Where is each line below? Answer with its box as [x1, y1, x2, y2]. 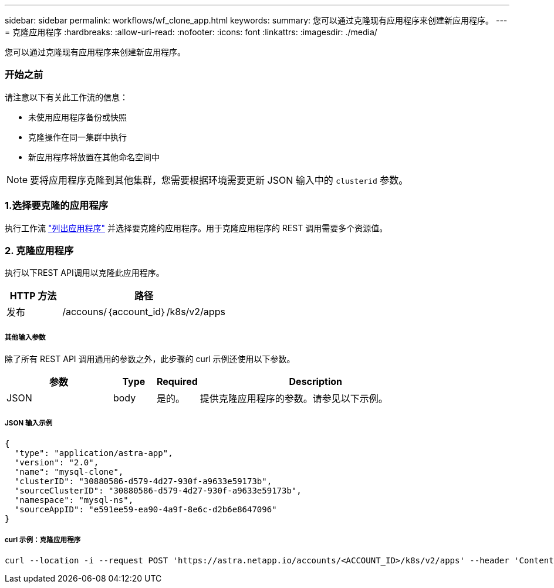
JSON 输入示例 [5, 419, 53, 428]
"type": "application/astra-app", [14, 448, 173, 458]
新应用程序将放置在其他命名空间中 [28, 151, 160, 162]
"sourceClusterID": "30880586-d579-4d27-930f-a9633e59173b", [14, 485, 302, 495]
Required [156, 376, 198, 388]
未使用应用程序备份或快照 [28, 111, 127, 122]
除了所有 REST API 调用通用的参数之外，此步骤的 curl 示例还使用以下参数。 [5, 354, 295, 364]
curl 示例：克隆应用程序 [5, 536, 81, 545]
